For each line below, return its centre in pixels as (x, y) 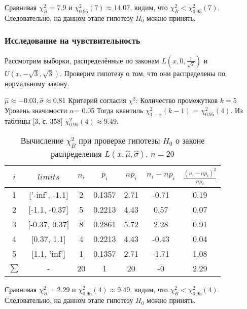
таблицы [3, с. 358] (34, 121)
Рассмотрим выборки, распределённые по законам (82, 60)
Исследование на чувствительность (73, 40)
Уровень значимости (36, 110)
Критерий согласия (97, 100)
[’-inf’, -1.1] (48, 195)
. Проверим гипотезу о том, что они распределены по (142, 73)
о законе (190, 141)
